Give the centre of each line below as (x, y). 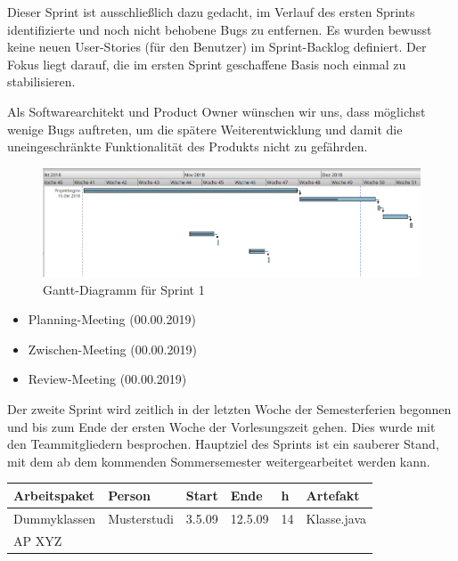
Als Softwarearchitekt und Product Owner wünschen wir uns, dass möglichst (217, 111)
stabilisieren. (41, 81)
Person (130, 495)
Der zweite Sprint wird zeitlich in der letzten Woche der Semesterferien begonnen (229, 408)
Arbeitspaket (54, 495)
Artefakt (333, 495)
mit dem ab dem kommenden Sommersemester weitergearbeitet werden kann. (219, 461)
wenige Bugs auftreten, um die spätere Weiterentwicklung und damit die (205, 129)
